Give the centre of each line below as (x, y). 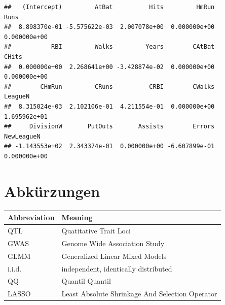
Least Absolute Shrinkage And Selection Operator (139, 294)
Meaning (77, 217)
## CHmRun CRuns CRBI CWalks (109, 87)
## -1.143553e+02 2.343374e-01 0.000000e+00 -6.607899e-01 (109, 146)
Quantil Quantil (86, 281)
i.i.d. (15, 268)
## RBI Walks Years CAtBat (109, 47)
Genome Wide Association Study (113, 243)
